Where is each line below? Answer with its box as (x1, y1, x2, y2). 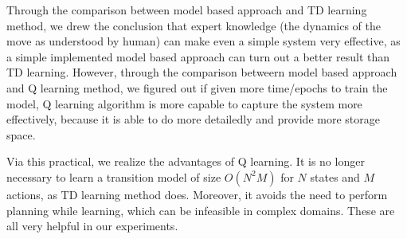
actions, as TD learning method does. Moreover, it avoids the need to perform (6, 186, 388, 202)
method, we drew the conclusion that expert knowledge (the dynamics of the (6, 17, 381, 33)
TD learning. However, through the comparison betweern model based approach (6, 64, 397, 80)
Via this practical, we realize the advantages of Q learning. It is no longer (6, 153, 365, 170)
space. (6, 126, 36, 143)
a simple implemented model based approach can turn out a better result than (6, 48, 390, 65)
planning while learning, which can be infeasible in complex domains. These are (6, 202, 395, 218)
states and (310, 168, 360, 185)
